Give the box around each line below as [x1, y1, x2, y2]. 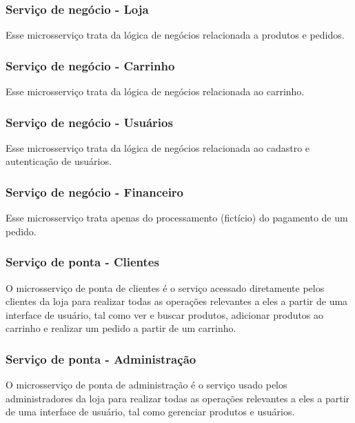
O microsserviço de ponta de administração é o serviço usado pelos [6, 377, 287, 392]
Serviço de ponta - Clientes [6, 253, 159, 270]
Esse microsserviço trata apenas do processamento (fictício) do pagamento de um [6, 210, 348, 225]
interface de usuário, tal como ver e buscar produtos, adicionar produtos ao [6, 307, 324, 322]
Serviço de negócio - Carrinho [6, 57, 175, 74]
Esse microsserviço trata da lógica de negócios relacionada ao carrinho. [6, 84, 305, 99]
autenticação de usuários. [6, 154, 112, 168]
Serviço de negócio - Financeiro [6, 183, 184, 200]
